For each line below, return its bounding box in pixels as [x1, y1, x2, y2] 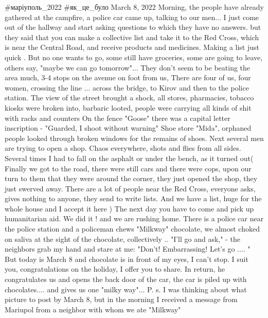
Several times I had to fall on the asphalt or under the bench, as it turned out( [5, 152, 254, 163]
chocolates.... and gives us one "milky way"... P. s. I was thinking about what [5, 284, 247, 294]
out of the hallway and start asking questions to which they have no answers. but [5, 22, 261, 32]
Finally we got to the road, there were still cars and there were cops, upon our [5, 163, 252, 173]
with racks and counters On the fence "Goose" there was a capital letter [5, 112, 230, 123]
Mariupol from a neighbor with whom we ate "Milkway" [5, 304, 181, 314]
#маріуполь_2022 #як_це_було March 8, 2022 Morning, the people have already [5, 2, 264, 12]
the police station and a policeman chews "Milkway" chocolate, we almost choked [5, 223, 260, 234]
